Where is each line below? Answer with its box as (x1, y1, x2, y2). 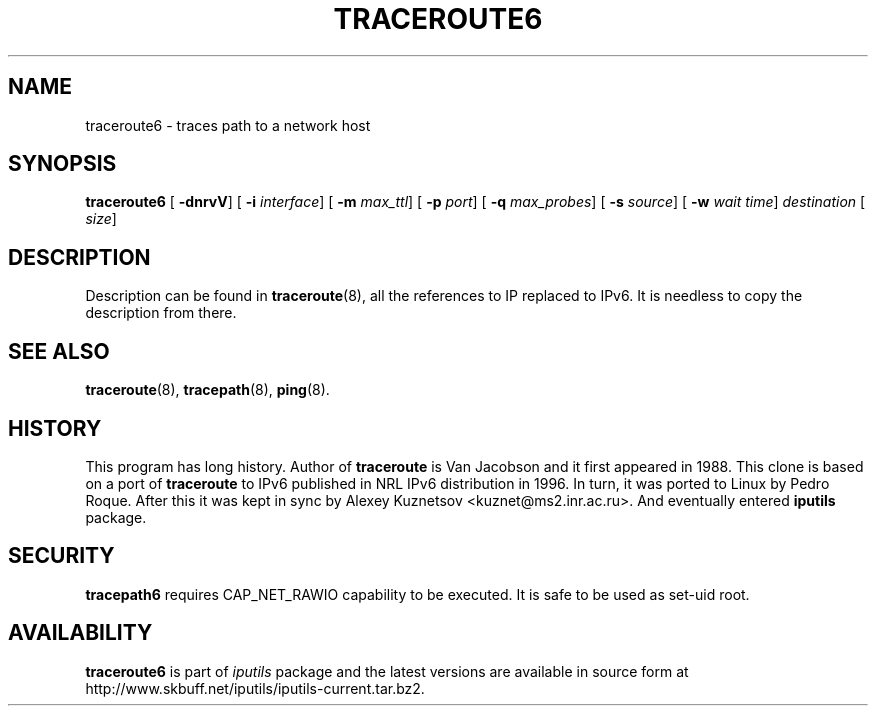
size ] (85, 210, 117, 228)
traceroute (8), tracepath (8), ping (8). (85, 381, 330, 399)
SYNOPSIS (8, 151, 117, 177)
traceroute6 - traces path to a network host (85, 116, 371, 134)
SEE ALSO (8, 338, 110, 364)
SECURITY (8, 543, 115, 569)
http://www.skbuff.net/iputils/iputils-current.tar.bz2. (85, 679, 425, 697)
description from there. (85, 304, 237, 322)
